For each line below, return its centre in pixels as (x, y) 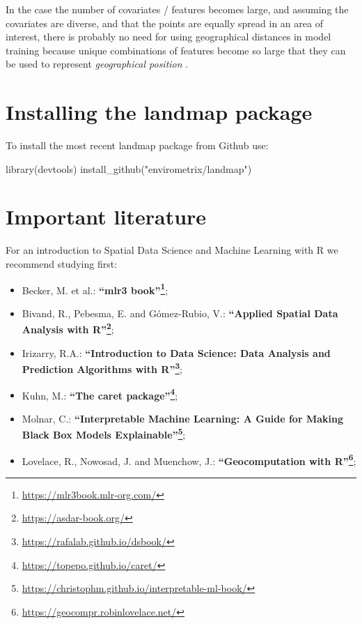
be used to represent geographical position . (97, 64)
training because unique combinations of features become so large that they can (176, 50)
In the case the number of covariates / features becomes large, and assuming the (177, 9)
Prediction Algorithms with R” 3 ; (102, 368)
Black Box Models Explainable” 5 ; (104, 434)
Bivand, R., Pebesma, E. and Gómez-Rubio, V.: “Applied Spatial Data (180, 313)
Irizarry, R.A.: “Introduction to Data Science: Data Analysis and (176, 352)
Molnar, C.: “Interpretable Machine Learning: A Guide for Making (182, 418)
